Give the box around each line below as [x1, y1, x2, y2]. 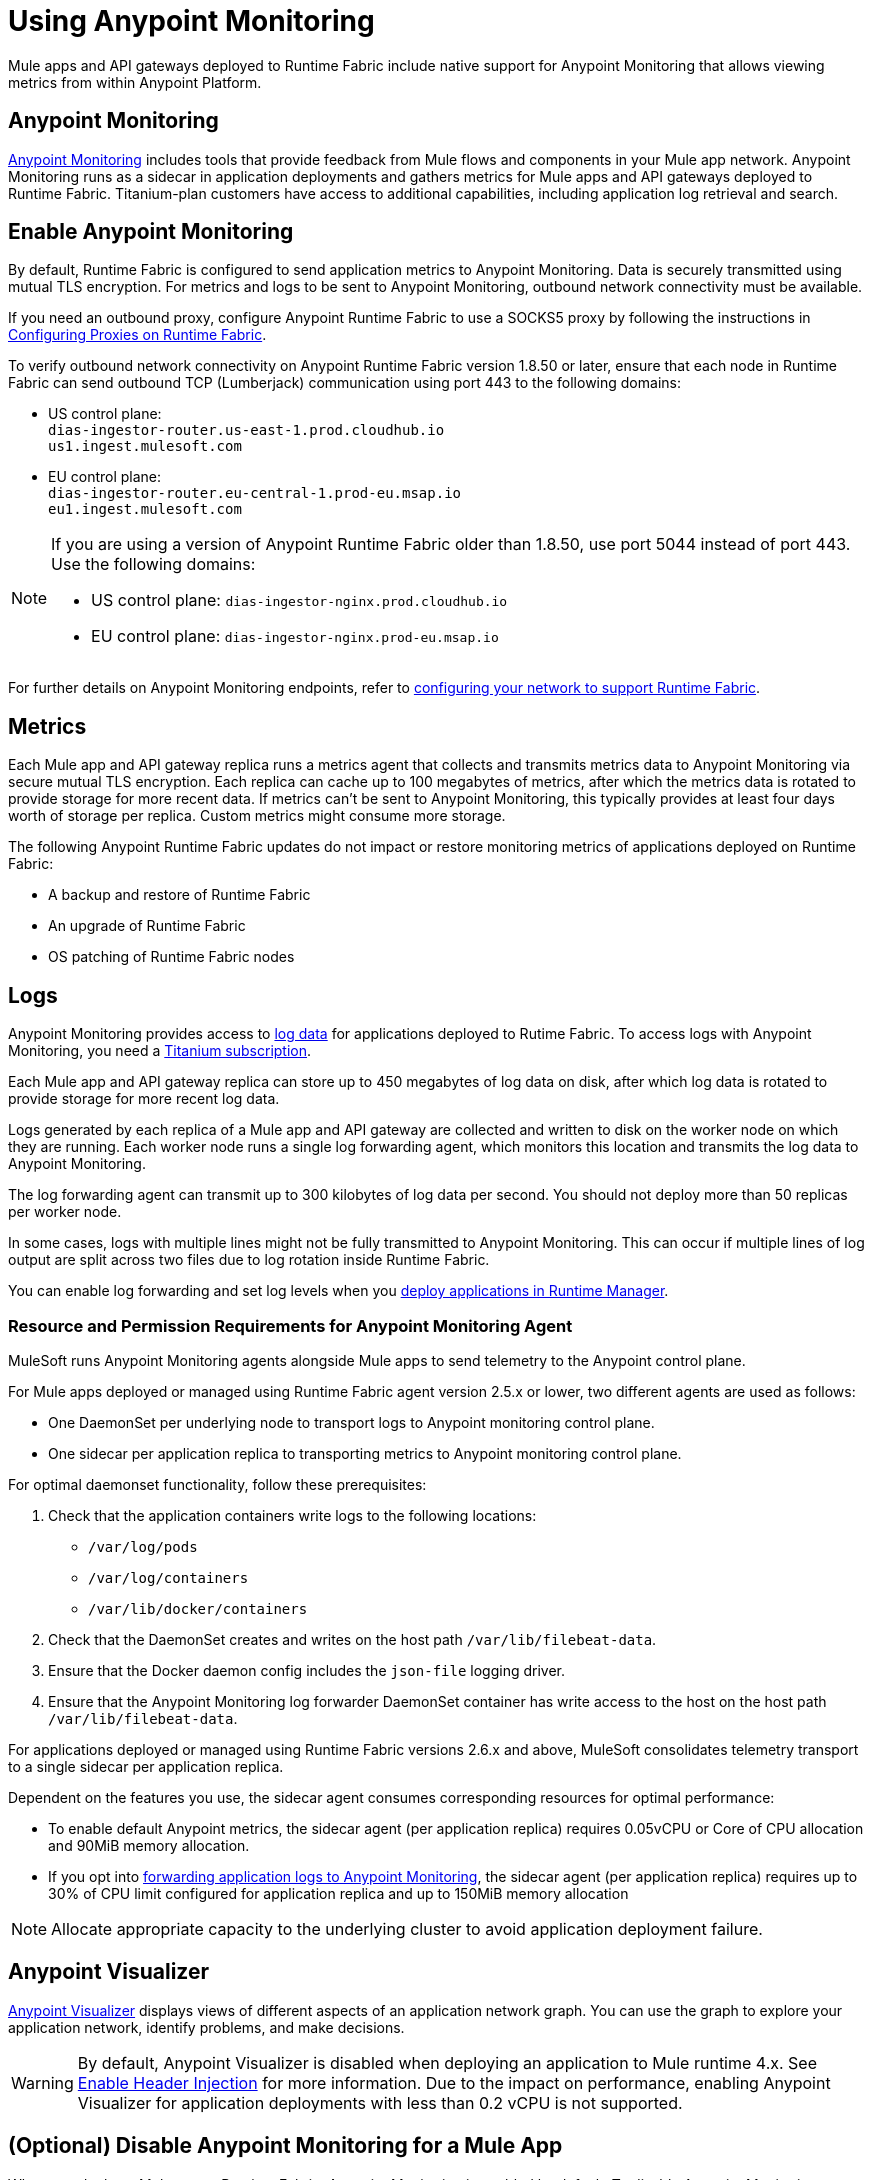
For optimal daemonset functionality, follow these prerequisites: [8, 1475, 427, 1493]
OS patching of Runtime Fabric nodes [48, 948, 295, 966]
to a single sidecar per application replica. [8, 1757, 284, 1775]
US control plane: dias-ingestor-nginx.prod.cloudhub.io [91, 590, 508, 611]
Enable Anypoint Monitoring [8, 219, 294, 245]
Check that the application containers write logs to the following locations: [48, 1506, 537, 1524]
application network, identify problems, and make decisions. [8, 2018, 405, 2036]
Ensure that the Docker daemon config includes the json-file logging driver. [48, 1661, 565, 1679]
